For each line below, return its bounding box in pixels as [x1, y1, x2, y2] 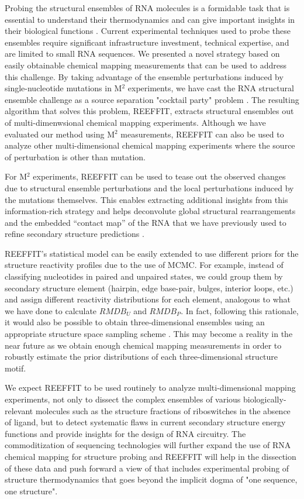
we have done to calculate [5, 304, 97, 316]
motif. [5, 362, 26, 374]
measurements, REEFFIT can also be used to [120, 128, 284, 140]
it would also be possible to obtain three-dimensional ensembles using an [5, 316, 265, 328]
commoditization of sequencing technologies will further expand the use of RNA [5, 439, 291, 451]
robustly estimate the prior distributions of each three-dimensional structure [5, 350, 278, 363]
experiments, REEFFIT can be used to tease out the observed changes [33, 170, 286, 183]
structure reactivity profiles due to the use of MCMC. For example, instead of [5, 259, 284, 271]
